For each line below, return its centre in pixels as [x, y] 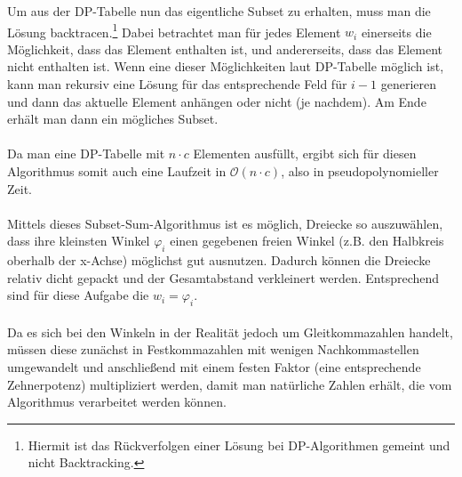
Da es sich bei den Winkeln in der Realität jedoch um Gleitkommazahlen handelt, [230, 331]
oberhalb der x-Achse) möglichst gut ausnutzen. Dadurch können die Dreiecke [219, 260]
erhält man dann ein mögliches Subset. [113, 119]
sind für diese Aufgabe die [78, 295]
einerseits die [396, 32]
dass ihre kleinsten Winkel [79, 241]
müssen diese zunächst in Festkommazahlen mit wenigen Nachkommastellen [213, 349]
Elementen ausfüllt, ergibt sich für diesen [305, 154]
